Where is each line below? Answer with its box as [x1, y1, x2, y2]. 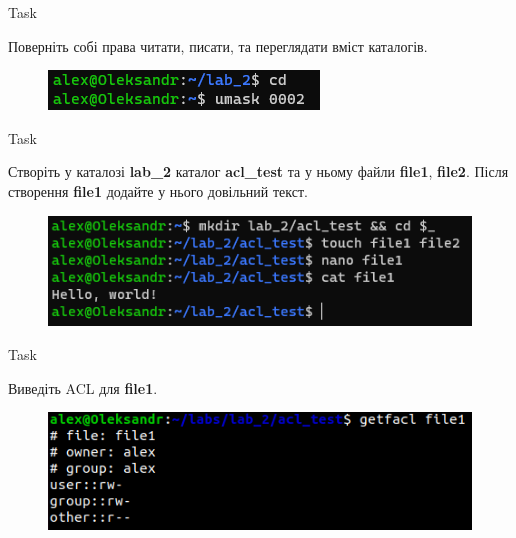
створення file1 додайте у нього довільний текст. [8, 180, 308, 201]
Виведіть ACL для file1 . [8, 377, 158, 398]
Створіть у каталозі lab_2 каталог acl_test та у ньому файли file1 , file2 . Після [8, 161, 509, 182]
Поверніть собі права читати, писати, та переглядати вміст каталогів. [8, 35, 428, 56]
